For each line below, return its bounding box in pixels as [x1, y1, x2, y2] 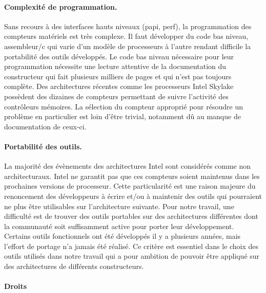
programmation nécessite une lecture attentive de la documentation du [4, 61, 227, 72]
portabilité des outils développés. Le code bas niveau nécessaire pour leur [4, 51, 234, 61]
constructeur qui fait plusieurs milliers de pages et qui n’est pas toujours [4, 71, 232, 81]
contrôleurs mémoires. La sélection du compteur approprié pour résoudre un [4, 101, 243, 111]
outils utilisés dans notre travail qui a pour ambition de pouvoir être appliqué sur [4, 251, 260, 261]
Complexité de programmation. [4, 1, 117, 12]
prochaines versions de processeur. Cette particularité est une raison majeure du [4, 181, 256, 191]
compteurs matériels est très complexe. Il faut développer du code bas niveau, [4, 31, 249, 41]
